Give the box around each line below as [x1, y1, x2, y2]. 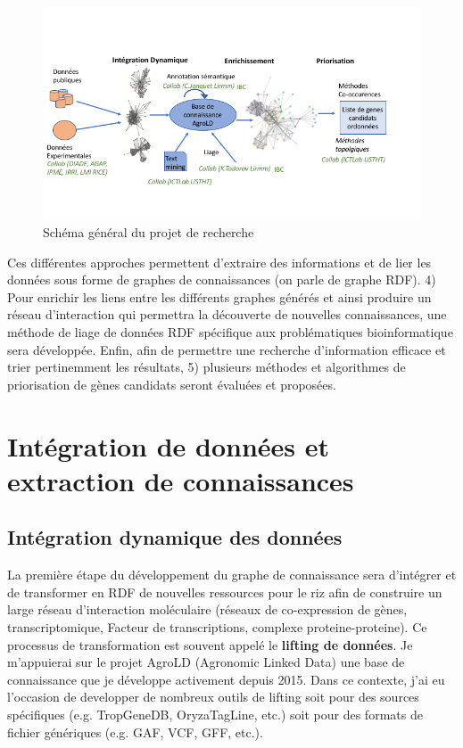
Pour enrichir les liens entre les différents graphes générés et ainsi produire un [7, 287, 432, 306]
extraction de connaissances [7, 462, 354, 498]
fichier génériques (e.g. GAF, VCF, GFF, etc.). [7, 722, 263, 741]
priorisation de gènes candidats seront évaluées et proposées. [7, 374, 336, 393]
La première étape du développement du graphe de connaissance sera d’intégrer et [7, 565, 457, 584]
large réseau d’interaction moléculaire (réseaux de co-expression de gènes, [7, 600, 408, 619]
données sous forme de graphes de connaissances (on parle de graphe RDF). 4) [7, 270, 436, 289]
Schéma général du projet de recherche [43, 223, 254, 242]
